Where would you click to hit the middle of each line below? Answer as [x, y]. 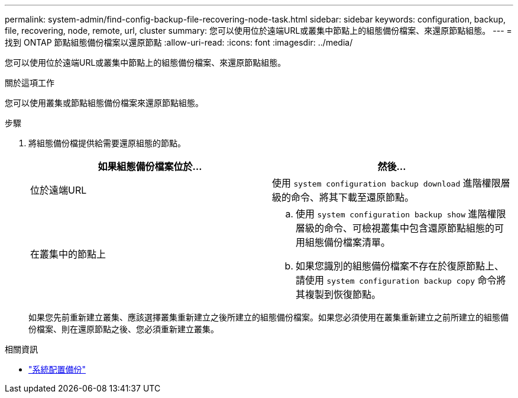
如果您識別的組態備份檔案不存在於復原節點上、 [400, 266]
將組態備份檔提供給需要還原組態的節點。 [107, 143]
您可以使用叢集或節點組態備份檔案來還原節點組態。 [104, 103]
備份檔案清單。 [357, 242]
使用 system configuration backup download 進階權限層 [391, 183]
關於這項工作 [30, 83]
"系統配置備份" [57, 369]
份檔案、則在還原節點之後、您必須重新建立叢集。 [124, 329]
